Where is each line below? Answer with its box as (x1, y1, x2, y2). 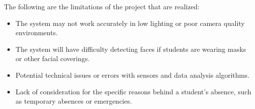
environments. (15, 27, 58, 38)
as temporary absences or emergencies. (15, 96, 132, 106)
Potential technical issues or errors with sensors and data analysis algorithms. (15, 69, 250, 80)
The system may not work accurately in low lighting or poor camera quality (15, 18, 245, 28)
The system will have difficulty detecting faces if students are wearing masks (15, 44, 246, 54)
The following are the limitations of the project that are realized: (4, 1, 200, 11)
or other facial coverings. (15, 53, 90, 64)
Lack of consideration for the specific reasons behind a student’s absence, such (15, 86, 252, 96)
